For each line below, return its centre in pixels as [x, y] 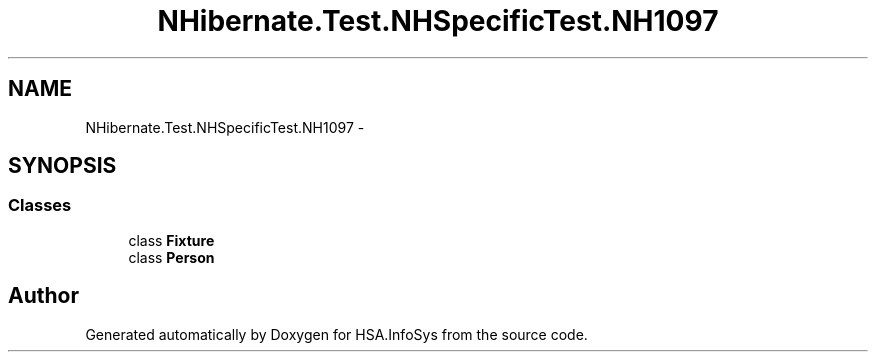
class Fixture [171, 240]
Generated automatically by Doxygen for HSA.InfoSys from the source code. [336, 334]
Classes [40, 205]
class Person [171, 257]
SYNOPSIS [62, 166]
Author [43, 296]
